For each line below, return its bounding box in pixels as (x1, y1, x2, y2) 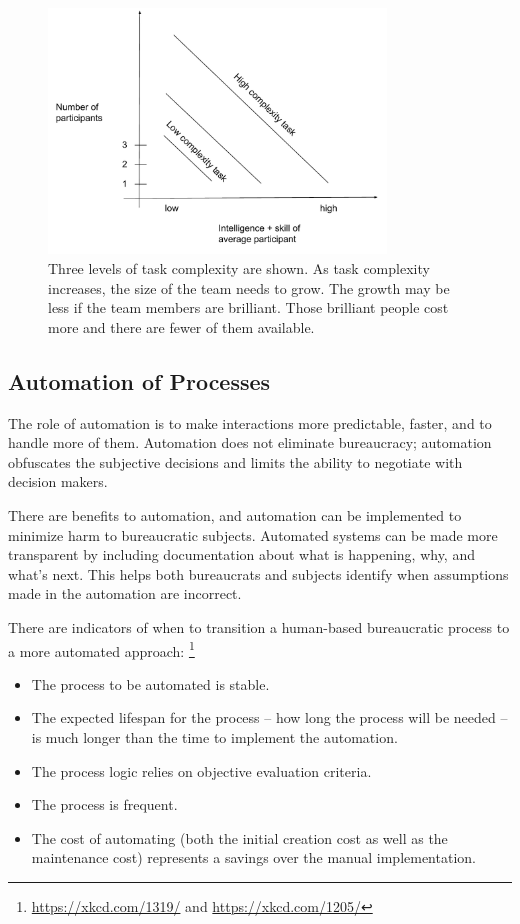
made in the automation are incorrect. (8, 583, 242, 604)
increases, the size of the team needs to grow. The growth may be (48, 277, 450, 298)
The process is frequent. (31, 794, 178, 815)
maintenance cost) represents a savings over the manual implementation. (31, 847, 476, 868)
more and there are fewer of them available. (48, 316, 315, 337)
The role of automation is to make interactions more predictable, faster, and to (8, 412, 492, 433)
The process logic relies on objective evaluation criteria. (31, 760, 372, 781)
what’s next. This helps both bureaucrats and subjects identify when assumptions (8, 563, 509, 584)
